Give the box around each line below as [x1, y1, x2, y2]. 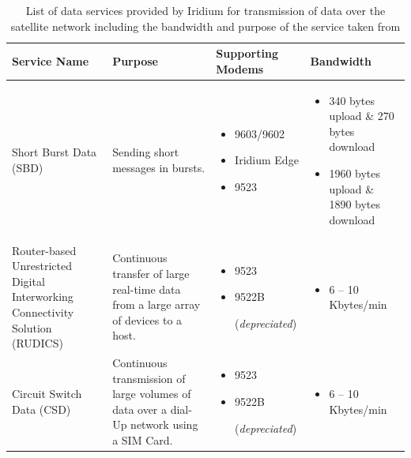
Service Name [12, 52, 89, 69]
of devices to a [112, 311, 183, 328]
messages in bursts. [112, 160, 205, 175]
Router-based [12, 242, 77, 258]
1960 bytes [329, 165, 381, 181]
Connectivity [12, 304, 74, 320]
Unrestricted [12, 257, 72, 274]
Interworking [12, 288, 74, 305]
